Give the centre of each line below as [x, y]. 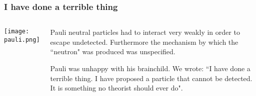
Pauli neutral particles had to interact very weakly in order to [145, 32]
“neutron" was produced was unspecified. [113, 51]
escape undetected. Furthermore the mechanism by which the [144, 42]
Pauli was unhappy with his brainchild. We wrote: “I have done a [150, 68]
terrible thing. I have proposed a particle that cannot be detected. [151, 78]
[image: [17, 32]
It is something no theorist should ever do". [116, 88]
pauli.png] [22, 40]
